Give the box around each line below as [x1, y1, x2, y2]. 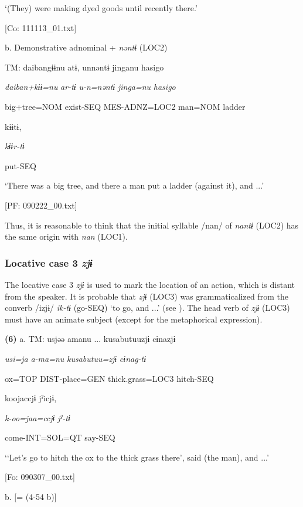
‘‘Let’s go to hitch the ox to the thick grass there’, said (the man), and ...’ [5, 451, 269, 463]
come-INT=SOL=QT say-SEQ [5, 431, 115, 444]
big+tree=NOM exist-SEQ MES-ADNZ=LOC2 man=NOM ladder [5, 100, 246, 112]
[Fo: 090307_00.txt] [5, 471, 75, 483]
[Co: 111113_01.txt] [5, 21, 77, 33]
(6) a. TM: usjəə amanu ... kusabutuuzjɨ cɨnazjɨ [5, 333, 176, 345]
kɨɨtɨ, [5, 120, 22, 132]
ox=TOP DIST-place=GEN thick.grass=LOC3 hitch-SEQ [5, 372, 214, 384]
